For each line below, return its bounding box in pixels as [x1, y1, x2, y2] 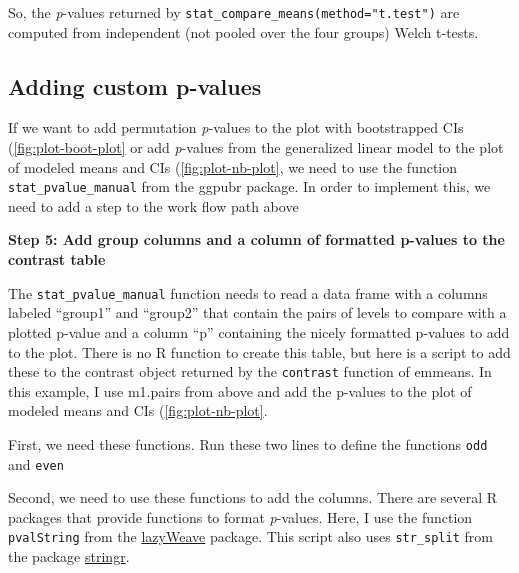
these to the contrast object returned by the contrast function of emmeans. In [8, 361, 492, 382]
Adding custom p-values [8, 70, 262, 101]
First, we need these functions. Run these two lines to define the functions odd [8, 433, 488, 454]
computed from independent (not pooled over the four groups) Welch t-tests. [8, 21, 479, 42]
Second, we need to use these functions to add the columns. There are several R [8, 487, 498, 508]
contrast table [8, 249, 106, 270]
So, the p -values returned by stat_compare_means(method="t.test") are [8, 2, 460, 22]
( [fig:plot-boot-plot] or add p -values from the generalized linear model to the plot [8, 137, 504, 158]
